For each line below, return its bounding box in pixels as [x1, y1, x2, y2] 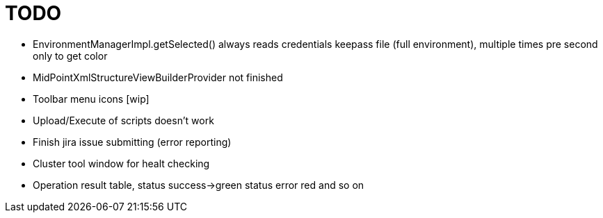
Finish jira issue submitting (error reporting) [33, 135, 232, 148]
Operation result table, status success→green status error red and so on [33, 178, 364, 191]
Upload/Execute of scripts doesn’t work [33, 114, 214, 126]
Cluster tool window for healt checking [33, 157, 210, 169]
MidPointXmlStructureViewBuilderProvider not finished [33, 71, 283, 83]
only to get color [33, 49, 108, 62]
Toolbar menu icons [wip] [33, 92, 150, 105]
